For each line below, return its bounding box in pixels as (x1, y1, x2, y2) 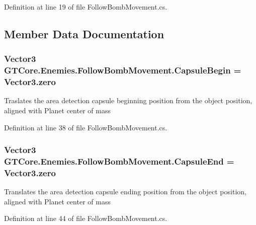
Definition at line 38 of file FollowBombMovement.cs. (4, 122, 167, 132)
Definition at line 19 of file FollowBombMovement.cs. (4, 2, 167, 12)
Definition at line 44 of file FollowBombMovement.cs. (4, 213, 167, 223)
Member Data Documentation (4, 26, 164, 41)
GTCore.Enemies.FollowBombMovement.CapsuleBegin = (4, 64, 241, 77)
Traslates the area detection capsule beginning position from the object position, (4, 95, 252, 106)
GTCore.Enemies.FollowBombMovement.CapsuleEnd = (4, 155, 234, 168)
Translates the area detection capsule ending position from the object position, (4, 186, 246, 197)
